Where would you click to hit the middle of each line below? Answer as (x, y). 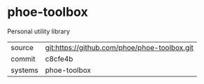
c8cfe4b (59, 58)
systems (24, 70)
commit (23, 58)
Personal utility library (39, 31)
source (22, 47)
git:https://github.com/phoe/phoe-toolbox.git (119, 47)
